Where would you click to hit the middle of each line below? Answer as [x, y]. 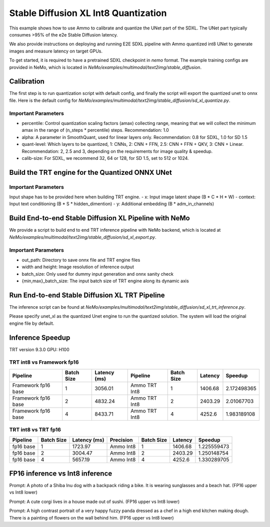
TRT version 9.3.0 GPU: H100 [39, 349]
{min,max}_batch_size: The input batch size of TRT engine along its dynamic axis [105, 281]
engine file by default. [32, 323]
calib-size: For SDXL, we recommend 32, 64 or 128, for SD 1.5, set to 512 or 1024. [105, 158]
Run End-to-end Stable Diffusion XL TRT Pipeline [87, 295]
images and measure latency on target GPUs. [56, 51]
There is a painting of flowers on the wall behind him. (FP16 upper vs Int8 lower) [92, 518]
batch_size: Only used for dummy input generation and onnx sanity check [97, 274]
